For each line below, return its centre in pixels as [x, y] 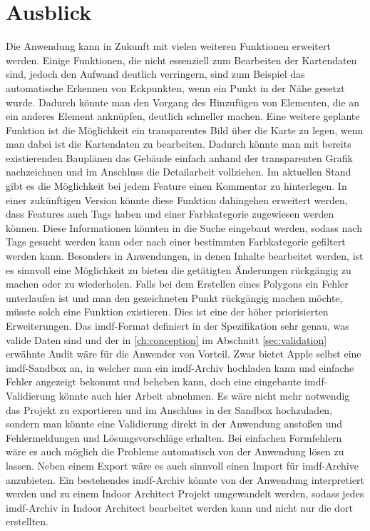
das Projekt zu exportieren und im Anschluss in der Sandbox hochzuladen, [169, 409]
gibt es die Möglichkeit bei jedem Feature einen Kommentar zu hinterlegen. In [176, 186]
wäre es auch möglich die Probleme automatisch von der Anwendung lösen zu [175, 451]
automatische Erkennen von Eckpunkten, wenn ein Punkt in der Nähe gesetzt [175, 87]
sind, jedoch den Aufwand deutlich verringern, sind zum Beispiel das [155, 74]
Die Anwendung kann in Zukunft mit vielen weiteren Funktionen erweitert [168, 46]
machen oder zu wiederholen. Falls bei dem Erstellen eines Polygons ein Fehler [177, 284]
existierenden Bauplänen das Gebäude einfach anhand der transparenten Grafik [179, 157]
